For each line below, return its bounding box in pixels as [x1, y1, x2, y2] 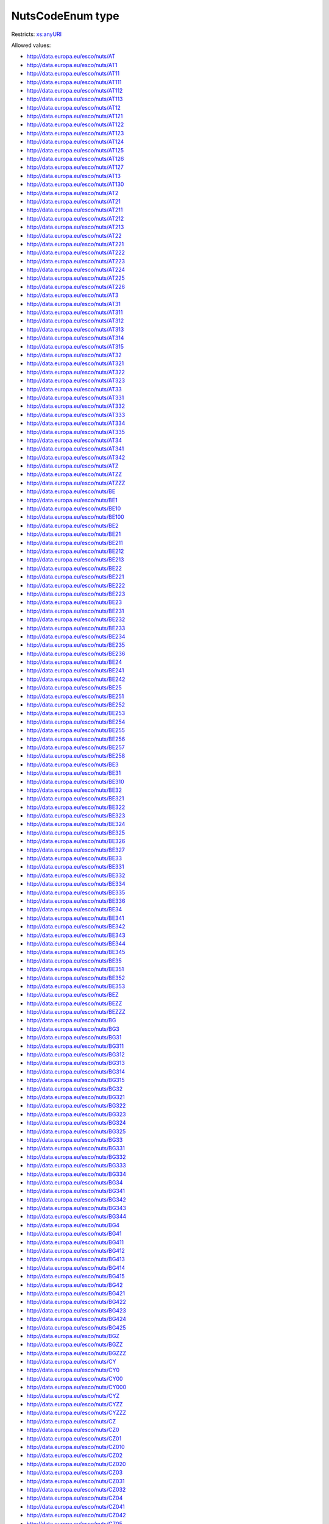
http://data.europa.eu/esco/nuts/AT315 [26, 343, 124, 350]
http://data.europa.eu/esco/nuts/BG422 [26, 1298, 126, 1306]
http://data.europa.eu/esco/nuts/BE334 [26, 880, 126, 888]
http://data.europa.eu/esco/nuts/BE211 [26, 539, 123, 546]
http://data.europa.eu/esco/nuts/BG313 [26, 1059, 125, 1067]
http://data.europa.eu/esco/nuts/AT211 [26, 206, 123, 213]
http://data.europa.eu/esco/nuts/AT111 [26, 78, 122, 85]
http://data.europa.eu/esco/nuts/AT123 [26, 129, 124, 137]
